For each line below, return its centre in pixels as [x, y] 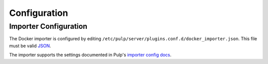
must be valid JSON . [30, 46]
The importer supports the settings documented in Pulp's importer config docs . [90, 55]
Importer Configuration [48, 26]
